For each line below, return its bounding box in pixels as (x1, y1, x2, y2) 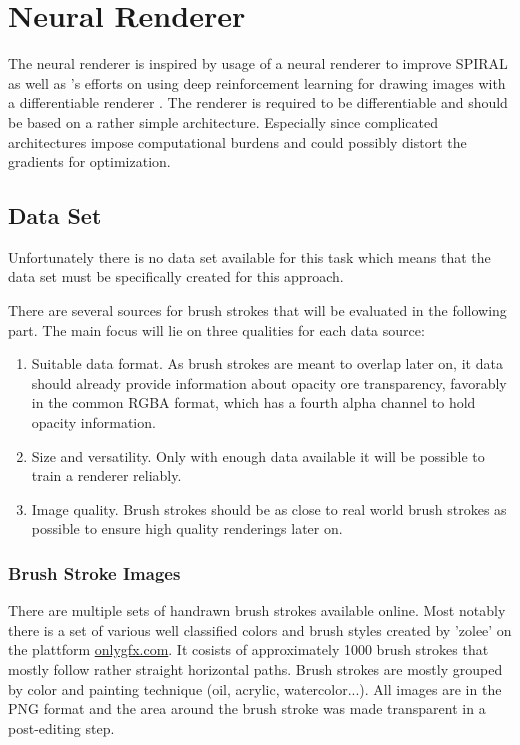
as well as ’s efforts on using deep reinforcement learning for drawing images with (8, 72, 506, 93)
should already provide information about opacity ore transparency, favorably (31, 372, 507, 393)
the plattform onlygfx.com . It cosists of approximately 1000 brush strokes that (8, 639, 489, 660)
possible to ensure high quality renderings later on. (31, 518, 343, 539)
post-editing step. (8, 717, 115, 738)
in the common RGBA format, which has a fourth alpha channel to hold (31, 392, 476, 413)
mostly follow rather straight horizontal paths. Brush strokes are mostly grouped (8, 659, 503, 680)
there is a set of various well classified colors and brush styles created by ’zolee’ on (8, 619, 512, 640)
